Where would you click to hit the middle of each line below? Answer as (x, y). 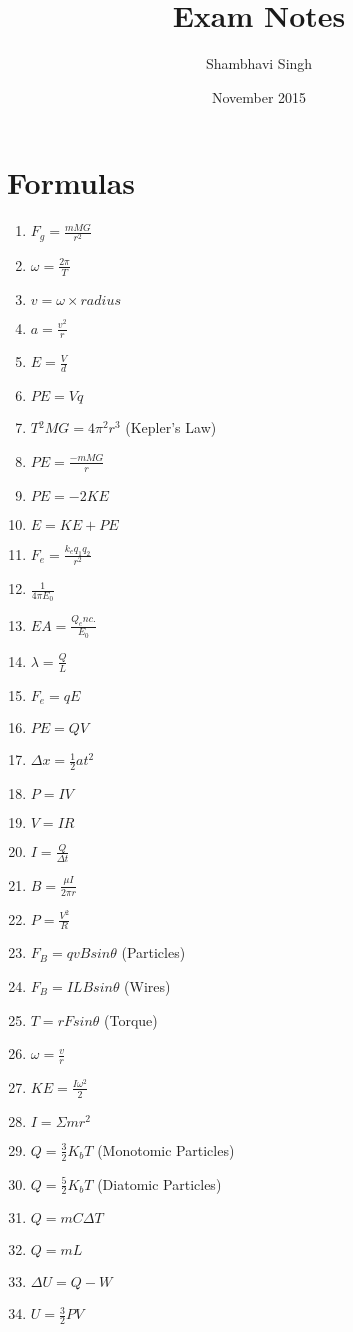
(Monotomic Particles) (166, 1149)
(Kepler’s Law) (171, 427)
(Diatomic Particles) (159, 1183)
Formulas (71, 182)
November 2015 (259, 96)
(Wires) (147, 985)
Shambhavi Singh (259, 63)
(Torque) (131, 1019)
